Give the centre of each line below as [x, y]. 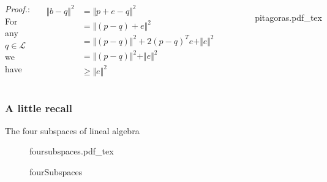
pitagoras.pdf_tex [288, 17]
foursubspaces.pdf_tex [72, 151]
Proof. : [17, 9]
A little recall [39, 108]
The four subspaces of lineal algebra [72, 130]
